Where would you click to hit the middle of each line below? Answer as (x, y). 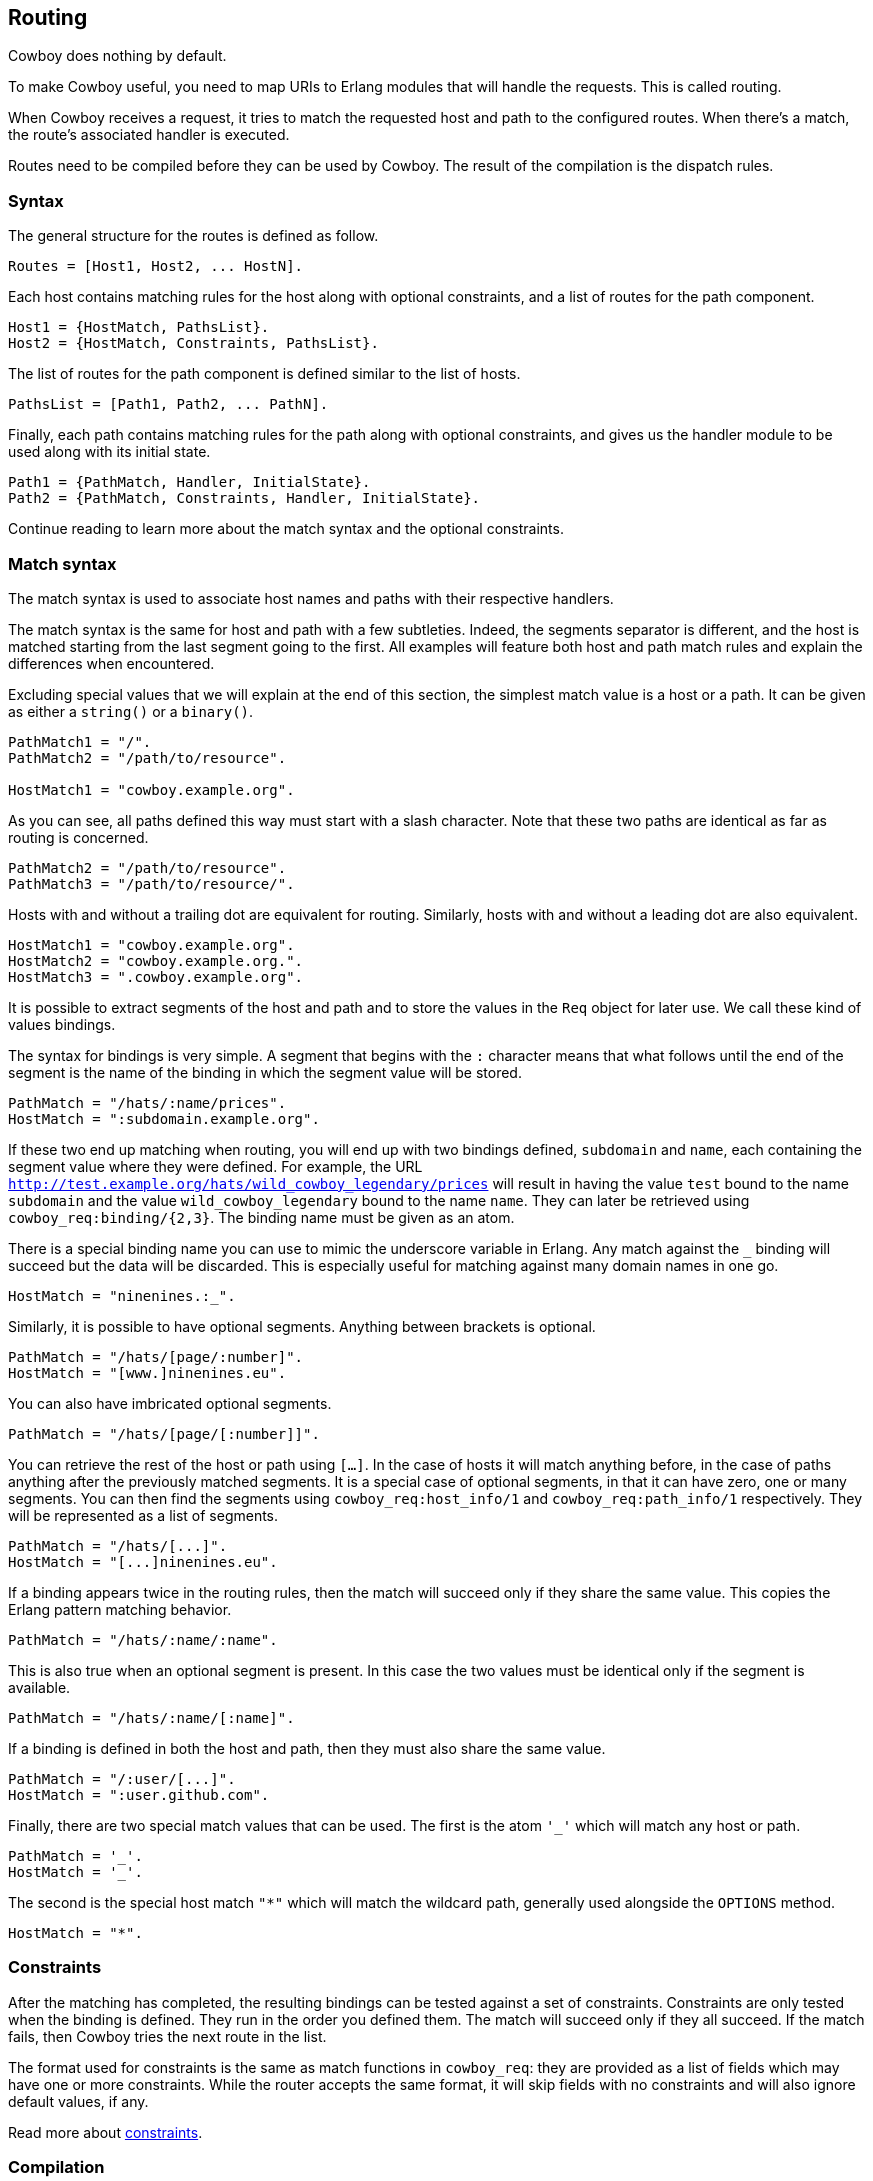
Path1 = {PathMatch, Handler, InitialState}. (189, 482)
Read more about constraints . (105, 2132)
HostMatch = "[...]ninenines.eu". (143, 1561)
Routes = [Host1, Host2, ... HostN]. (156, 266)
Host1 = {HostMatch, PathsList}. (139, 327)
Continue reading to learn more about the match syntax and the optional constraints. (286, 529)
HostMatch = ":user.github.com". (139, 1794)
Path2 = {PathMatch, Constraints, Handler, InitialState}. (244, 498)
